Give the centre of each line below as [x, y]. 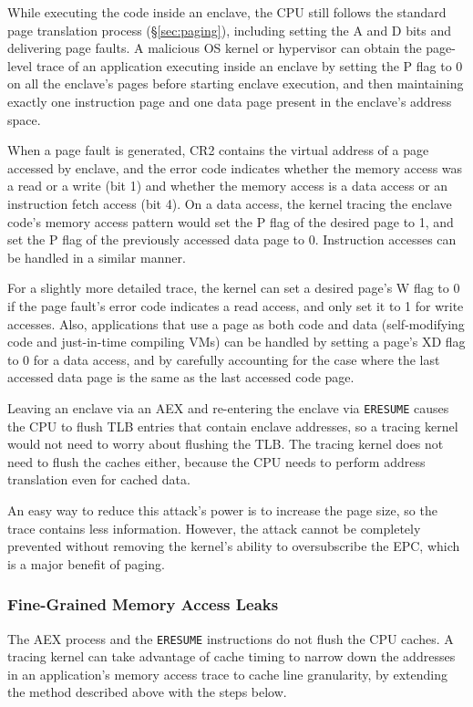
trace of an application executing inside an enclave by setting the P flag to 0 [249, 65]
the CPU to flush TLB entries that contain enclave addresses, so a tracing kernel [233, 426]
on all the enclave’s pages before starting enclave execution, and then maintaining [236, 83]
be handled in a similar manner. [97, 257]
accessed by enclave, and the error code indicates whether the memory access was [235, 167]
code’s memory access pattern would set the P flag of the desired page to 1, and [231, 221]
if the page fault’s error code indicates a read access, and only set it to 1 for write [236, 305]
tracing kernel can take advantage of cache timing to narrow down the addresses [231, 656]
